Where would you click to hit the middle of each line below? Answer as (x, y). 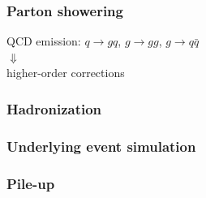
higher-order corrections (66, 73)
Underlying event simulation (101, 146)
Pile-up (31, 183)
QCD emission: (44, 41)
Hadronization (54, 108)
